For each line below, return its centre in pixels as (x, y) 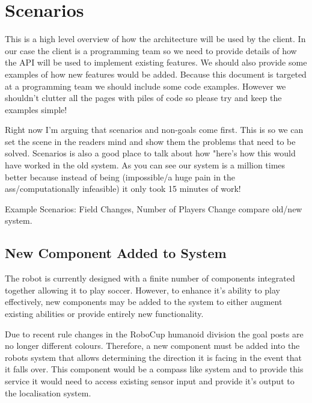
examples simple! (36, 109)
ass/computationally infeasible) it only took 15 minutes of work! (123, 189)
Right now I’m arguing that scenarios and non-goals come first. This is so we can (154, 130)
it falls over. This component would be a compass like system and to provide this (154, 369)
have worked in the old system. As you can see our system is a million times (145, 165)
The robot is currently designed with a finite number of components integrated (150, 278)
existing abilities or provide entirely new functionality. (104, 314)
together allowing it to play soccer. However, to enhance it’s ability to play (142, 290)
